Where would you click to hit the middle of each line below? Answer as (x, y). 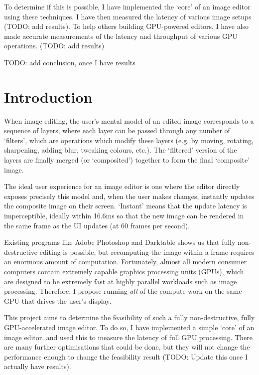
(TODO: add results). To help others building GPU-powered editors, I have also (127, 26)
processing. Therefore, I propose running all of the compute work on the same (123, 291)
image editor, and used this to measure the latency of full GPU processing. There (128, 337)
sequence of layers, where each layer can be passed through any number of (117, 130)
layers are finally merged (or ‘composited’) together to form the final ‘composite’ (127, 160)
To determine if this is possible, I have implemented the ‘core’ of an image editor (127, 6)
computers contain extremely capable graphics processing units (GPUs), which (124, 271)
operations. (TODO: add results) (54, 46)
